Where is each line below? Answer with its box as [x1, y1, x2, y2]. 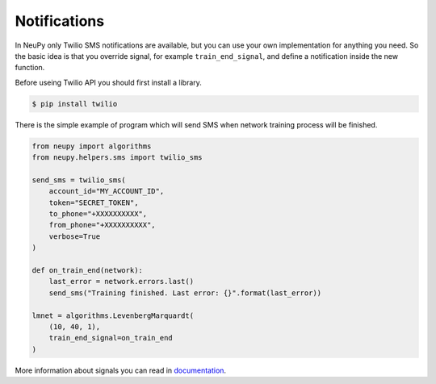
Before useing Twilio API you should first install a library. [15, 77, 202, 87]
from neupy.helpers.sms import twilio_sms [31, 153, 203, 162]
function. [15, 63, 45, 73]
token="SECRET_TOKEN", [48, 198, 139, 207]
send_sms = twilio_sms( [31, 175, 127, 185]
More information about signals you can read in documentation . [15, 365, 226, 375]
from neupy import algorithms [31, 141, 152, 151]
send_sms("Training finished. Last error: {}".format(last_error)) [48, 288, 322, 298]
